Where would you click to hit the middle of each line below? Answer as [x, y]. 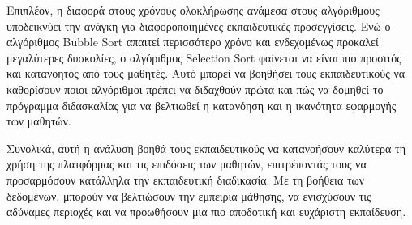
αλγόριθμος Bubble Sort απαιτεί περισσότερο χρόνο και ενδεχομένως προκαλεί [193, 42]
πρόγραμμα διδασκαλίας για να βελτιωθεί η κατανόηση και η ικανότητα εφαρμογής [202, 105]
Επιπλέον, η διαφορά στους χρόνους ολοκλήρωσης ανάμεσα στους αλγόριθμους [193, 10]
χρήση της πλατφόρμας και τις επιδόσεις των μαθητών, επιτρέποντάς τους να [187, 164]
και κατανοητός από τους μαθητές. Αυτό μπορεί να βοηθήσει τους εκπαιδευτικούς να [206, 73]
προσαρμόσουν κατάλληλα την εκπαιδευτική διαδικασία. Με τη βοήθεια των [186, 179]
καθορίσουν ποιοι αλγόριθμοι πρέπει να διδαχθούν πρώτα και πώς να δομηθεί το [195, 89]
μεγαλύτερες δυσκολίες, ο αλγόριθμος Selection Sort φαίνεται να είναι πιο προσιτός [204, 57]
